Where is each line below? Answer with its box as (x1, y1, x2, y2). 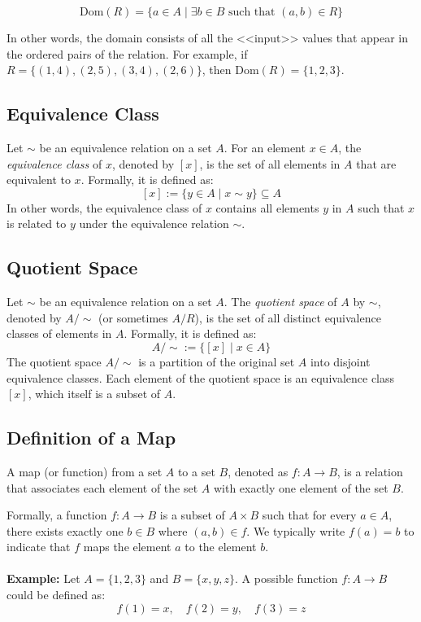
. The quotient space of (224, 293, 337, 310)
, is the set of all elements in (199, 155, 341, 172)
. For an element (224, 138, 306, 155)
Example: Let (7, 570, 80, 587)
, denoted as (228, 462, 289, 480)
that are (356, 155, 397, 172)
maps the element (83, 538, 171, 555)
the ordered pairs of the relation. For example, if (7, 45, 248, 62)
